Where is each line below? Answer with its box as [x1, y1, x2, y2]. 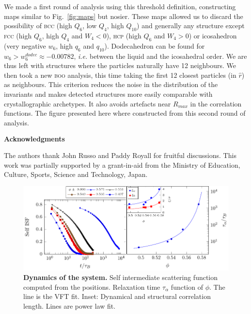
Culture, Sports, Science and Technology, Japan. [4, 169, 148, 179]
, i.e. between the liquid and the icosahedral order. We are [74, 51, 247, 61]
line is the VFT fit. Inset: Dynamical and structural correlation [23, 291, 211, 301]
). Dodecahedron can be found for [104, 40, 205, 51]
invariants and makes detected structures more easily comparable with [4, 88, 213, 99]
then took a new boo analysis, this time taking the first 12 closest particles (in [4, 70, 236, 80]
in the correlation [190, 98, 242, 108]
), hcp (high [106, 30, 141, 40]
